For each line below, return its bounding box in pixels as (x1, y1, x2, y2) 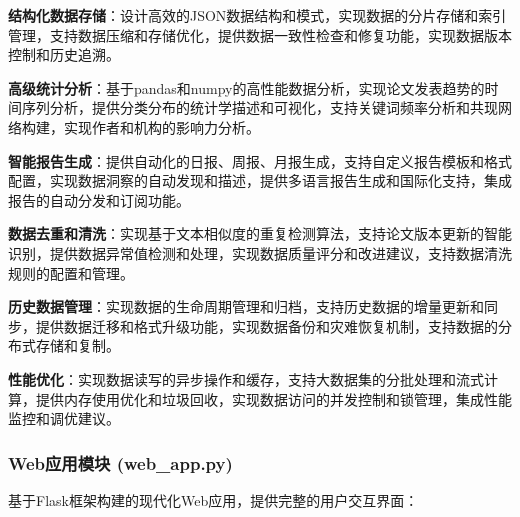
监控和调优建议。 (8, 408, 120, 429)
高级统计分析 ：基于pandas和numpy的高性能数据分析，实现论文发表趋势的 (8, 77, 485, 98)
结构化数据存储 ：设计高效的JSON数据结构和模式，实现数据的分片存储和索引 (8, 5, 507, 25)
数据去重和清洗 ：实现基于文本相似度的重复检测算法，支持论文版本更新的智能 (8, 223, 512, 244)
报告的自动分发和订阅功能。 (8, 189, 190, 210)
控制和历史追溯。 (8, 44, 120, 65)
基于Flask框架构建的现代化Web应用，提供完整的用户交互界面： (8, 489, 419, 510)
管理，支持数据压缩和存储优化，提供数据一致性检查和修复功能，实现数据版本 (8, 24, 512, 45)
